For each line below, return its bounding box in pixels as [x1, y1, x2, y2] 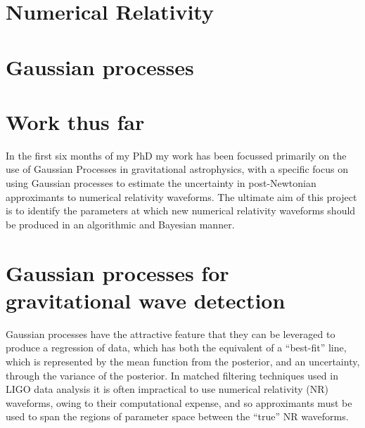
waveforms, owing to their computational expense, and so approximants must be [6, 395, 352, 410]
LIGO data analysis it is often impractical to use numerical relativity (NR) [6, 382, 329, 396]
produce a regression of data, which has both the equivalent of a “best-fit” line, [6, 340, 347, 355]
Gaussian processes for [6, 258, 229, 287]
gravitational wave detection [6, 285, 286, 314]
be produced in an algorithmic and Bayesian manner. [6, 216, 235, 231]
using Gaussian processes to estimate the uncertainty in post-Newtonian [6, 176, 316, 190]
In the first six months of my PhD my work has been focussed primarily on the [6, 148, 347, 162]
